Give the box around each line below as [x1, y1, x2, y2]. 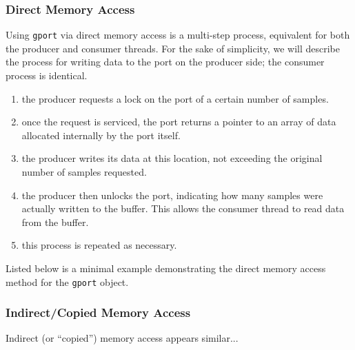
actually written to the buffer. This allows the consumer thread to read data [21, 201, 345, 216]
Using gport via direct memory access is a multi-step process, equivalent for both [6, 28, 350, 42]
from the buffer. [21, 214, 89, 229]
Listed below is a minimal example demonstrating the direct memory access [6, 261, 326, 275]
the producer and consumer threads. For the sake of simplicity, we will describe [6, 41, 340, 55]
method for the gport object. [6, 274, 129, 289]
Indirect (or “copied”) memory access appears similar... [6, 331, 239, 345]
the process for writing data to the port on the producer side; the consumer [6, 54, 325, 69]
